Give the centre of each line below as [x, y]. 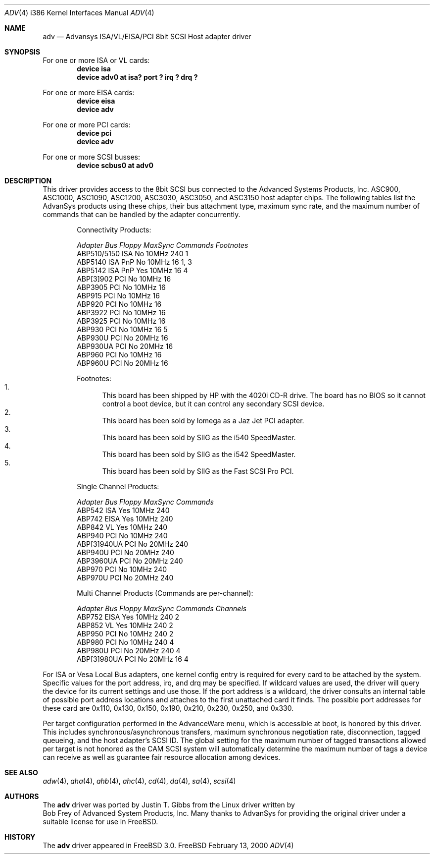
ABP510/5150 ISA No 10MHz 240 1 [133, 254]
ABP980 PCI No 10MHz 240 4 [125, 642]
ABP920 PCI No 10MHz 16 [119, 304]
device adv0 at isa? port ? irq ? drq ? [137, 77]
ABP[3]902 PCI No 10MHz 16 [124, 279]
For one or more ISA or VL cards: [96, 60]
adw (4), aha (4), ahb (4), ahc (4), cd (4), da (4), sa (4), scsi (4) [139, 781]
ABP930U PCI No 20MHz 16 [122, 338]
